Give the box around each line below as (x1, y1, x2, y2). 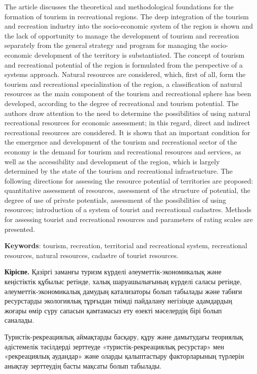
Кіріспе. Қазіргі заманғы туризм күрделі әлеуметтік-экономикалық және (4, 266, 222, 277)
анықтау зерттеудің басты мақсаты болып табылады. (4, 360, 162, 371)
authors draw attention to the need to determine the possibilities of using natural (4, 108, 251, 118)
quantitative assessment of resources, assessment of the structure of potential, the (4, 185, 251, 195)
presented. (4, 224, 35, 234)
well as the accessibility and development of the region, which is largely (4, 156, 220, 166)
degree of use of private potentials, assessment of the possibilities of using (4, 194, 226, 205)
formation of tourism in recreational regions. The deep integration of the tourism (4, 11, 249, 21)
